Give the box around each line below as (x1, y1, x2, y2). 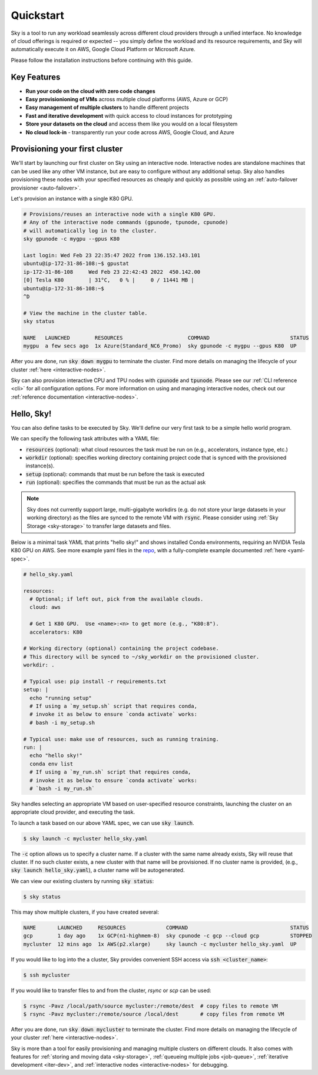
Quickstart (11, 9, 65, 22)
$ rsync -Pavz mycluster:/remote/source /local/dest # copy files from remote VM (23, 1010, 284, 1017)
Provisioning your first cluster (11, 144, 123, 154)
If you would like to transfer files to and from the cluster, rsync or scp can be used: (11, 987, 211, 994)
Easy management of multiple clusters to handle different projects (25, 104, 190, 111)
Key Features (11, 72, 61, 82)
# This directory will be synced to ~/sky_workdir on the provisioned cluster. (23, 653, 260, 660)
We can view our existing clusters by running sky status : (11, 877, 154, 884)
